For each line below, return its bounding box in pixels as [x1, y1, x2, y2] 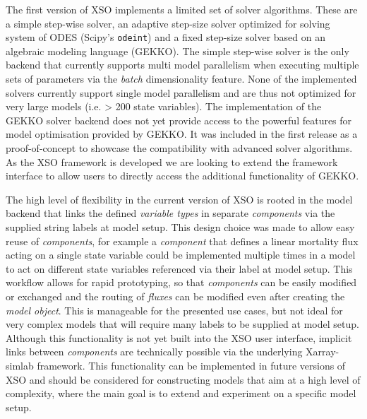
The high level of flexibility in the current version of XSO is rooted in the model [6, 191, 353, 206]
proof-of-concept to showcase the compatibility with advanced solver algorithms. [6, 141, 353, 155]
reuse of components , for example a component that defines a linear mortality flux [6, 233, 359, 248]
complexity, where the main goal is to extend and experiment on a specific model [6, 386, 356, 401]
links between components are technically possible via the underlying [6, 344, 303, 359]
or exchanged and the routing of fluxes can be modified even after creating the [6, 288, 345, 303]
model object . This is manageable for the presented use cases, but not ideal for [6, 302, 343, 317]
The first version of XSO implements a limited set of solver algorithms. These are [6, 2, 358, 16]
